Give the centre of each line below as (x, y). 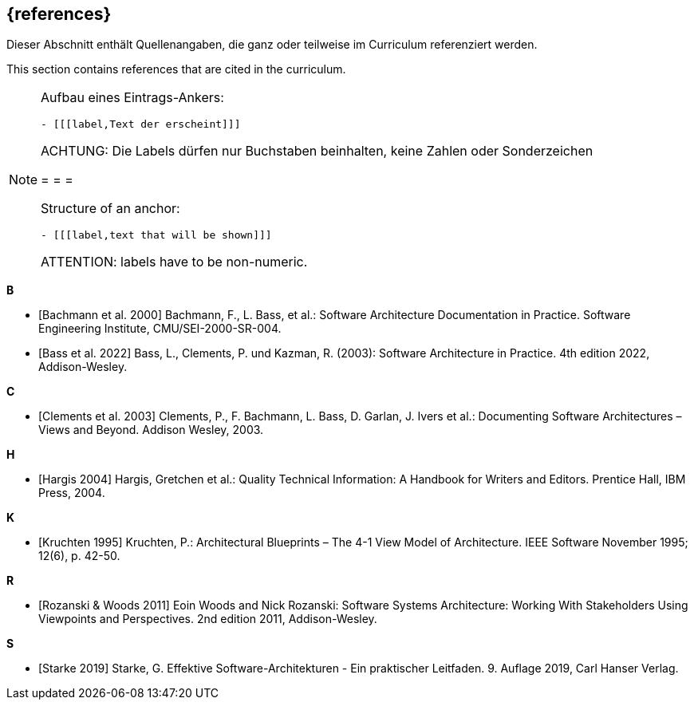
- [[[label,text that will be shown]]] (156, 235)
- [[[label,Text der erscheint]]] (141, 124)
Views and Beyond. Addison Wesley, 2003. (151, 430)
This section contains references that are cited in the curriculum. (176, 69)
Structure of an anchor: (110, 209)
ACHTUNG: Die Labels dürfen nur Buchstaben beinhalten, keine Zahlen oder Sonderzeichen (317, 151)
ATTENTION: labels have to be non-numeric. (174, 262)
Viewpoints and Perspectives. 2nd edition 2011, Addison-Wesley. (208, 619)
